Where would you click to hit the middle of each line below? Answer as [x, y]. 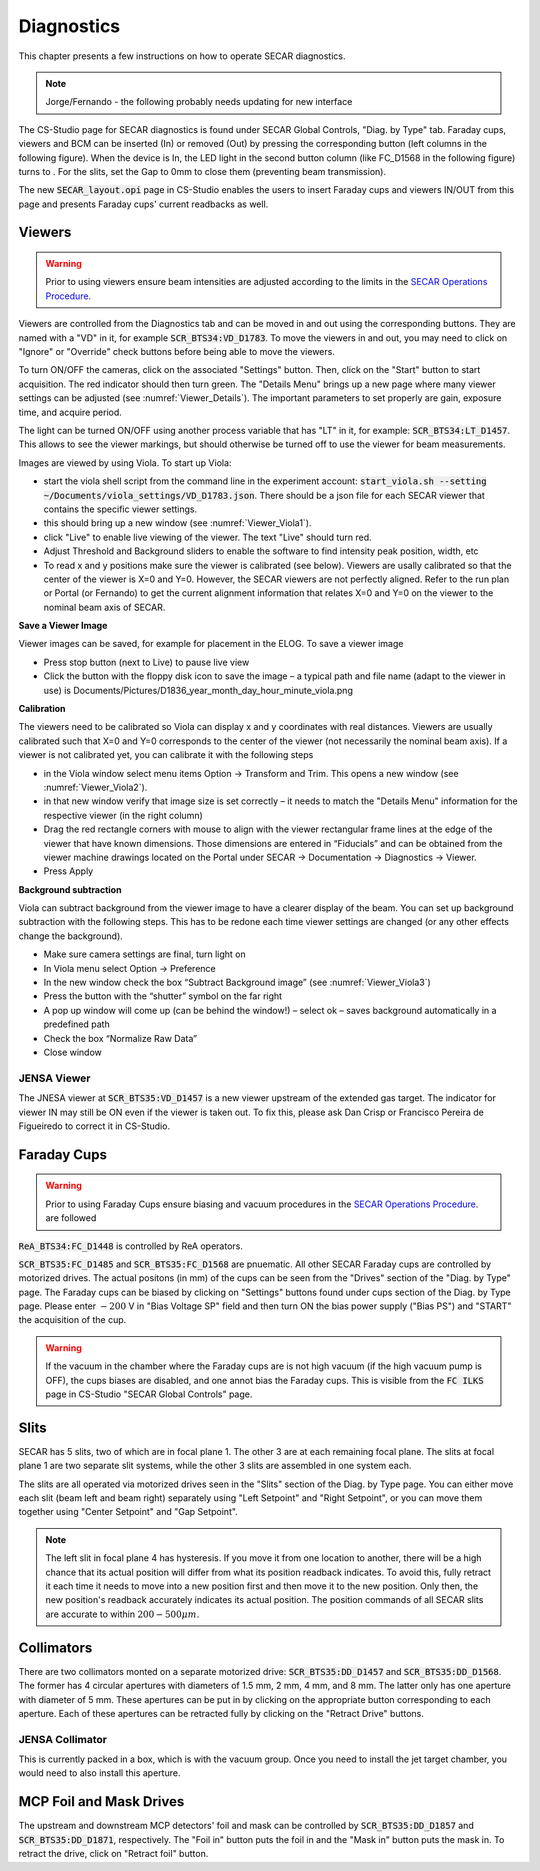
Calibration [42, 709]
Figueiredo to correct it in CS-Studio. [94, 1126]
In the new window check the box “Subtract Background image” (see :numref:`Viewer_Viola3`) [237, 982]
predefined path [76, 1024]
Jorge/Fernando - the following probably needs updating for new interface [199, 102]
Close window [72, 1052]
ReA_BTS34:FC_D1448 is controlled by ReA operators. [131, 1246]
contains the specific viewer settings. [120, 509]
